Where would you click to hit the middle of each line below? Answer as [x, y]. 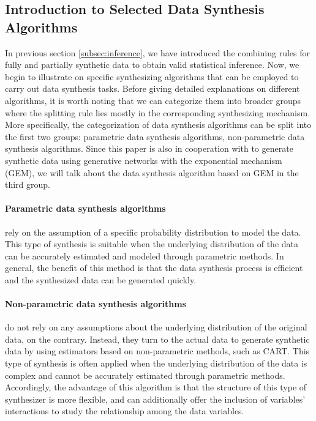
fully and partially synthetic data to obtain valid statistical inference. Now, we [152, 65]
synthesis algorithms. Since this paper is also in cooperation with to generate [149, 148]
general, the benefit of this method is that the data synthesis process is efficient [154, 268]
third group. [28, 184]
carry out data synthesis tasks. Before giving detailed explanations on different [152, 88]
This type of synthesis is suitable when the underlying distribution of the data [152, 244]
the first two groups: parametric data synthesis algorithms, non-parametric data [155, 136]
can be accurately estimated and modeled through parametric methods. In [145, 255]
